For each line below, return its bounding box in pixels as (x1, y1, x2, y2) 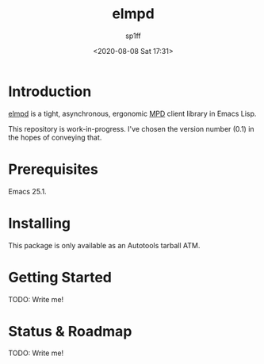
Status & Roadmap (8, 322, 132, 340)
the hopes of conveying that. (8, 132, 102, 142)
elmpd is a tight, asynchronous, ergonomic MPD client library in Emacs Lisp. (8, 109, 257, 118)
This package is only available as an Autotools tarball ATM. (8, 240, 201, 250)
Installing (8, 214, 71, 232)
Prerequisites (8, 160, 99, 178)
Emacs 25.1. (8, 186, 47, 196)
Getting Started (8, 268, 113, 286)
